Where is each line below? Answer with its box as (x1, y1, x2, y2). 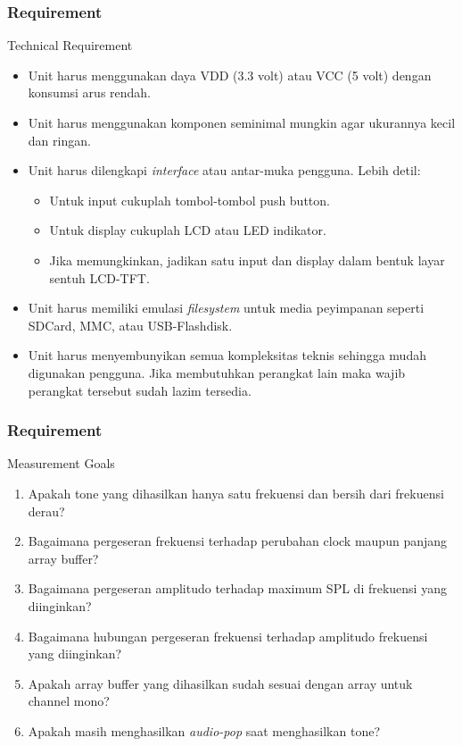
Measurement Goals (7, 454, 115, 473)
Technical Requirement (7, 36, 133, 54)
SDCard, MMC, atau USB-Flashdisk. (28, 315, 233, 334)
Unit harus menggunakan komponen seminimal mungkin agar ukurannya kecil (28, 113, 456, 131)
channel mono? (28, 692, 110, 710)
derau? (28, 501, 65, 520)
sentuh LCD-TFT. (49, 268, 150, 287)
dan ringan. (28, 130, 91, 149)
